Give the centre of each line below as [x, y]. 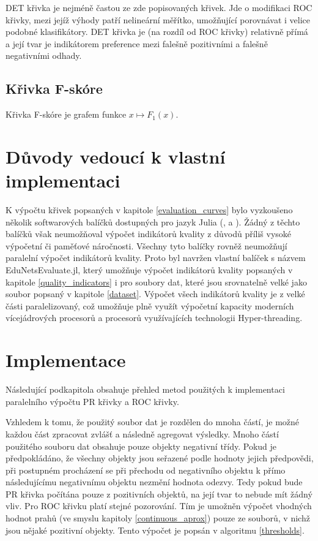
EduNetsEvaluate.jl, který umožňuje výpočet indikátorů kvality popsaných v [149, 270]
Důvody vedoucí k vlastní [116, 156]
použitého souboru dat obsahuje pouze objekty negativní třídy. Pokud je [141, 446]
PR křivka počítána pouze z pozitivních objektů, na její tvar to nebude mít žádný [159, 494]
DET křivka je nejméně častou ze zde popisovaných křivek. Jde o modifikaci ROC [159, 7]
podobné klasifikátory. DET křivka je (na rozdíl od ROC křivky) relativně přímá [157, 32]
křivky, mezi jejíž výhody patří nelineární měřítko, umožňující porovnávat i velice [158, 19]
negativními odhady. [44, 55]
